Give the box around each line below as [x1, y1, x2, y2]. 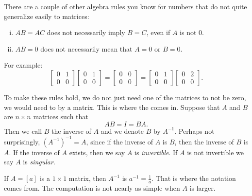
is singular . [23, 157, 55, 167]
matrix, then [68, 173, 106, 183]
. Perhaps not [174, 125, 215, 136]
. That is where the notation [151, 173, 236, 183]
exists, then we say [69, 147, 125, 157]
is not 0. [180, 27, 204, 37]
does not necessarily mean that [40, 43, 133, 53]
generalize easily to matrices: [4, 11, 89, 21]
